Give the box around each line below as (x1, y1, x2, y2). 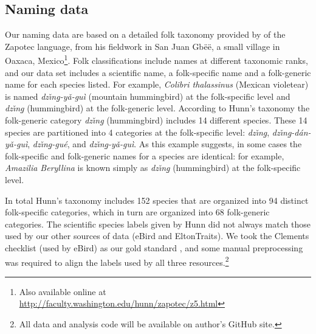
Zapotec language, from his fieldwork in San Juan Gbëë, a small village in (5, 40, 280, 52)
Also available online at (19, 285, 106, 297)
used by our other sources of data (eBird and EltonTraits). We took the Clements (5, 229, 309, 242)
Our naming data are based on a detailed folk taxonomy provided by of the (5, 28, 286, 41)
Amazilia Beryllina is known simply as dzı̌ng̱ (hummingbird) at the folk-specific (5, 161, 301, 174)
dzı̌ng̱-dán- (272, 125, 311, 138)
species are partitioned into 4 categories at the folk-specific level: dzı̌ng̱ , (5, 125, 270, 138)
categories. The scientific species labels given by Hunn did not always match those (5, 217, 311, 230)
